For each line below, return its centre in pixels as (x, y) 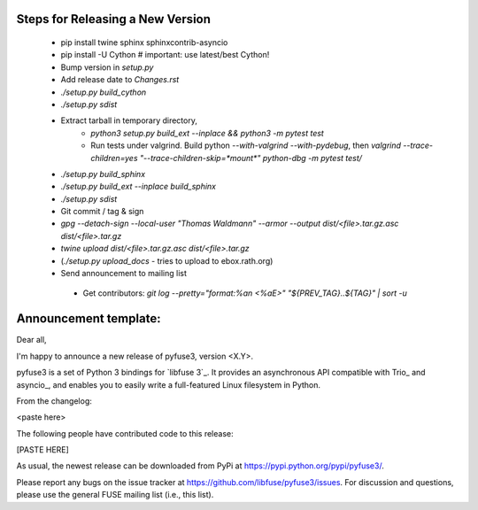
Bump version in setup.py (107, 67)
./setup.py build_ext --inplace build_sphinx (139, 187)
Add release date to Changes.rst (120, 80)
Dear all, (32, 340)
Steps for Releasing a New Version (114, 19)
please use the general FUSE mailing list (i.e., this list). (115, 495)
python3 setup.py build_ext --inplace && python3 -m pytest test (208, 133)
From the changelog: (54, 401)
